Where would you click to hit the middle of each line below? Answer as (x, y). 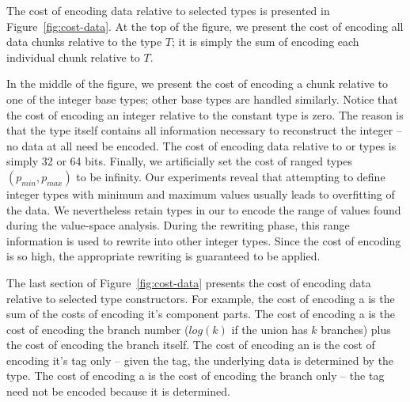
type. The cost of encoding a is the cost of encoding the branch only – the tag (196, 375)
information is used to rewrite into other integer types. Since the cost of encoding (204, 240)
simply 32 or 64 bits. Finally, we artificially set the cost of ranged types (180, 161)
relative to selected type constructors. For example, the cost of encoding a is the (201, 298)
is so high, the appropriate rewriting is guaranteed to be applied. (163, 256)
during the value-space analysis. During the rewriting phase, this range (178, 225)
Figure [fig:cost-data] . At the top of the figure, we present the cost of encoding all (205, 26)
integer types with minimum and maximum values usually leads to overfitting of (201, 193)
